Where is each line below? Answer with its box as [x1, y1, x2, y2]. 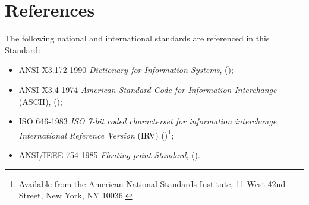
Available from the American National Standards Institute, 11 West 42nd [18, 177, 286, 190]
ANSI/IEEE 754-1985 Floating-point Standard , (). [18, 148, 200, 161]
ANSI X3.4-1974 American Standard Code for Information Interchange [18, 83, 277, 95]
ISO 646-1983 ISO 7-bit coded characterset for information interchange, [18, 115, 279, 127]
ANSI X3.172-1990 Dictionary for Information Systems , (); [18, 63, 234, 76]
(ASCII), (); [18, 95, 62, 107]
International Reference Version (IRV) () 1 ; [18, 127, 174, 141]
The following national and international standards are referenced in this [5, 32, 270, 44]
